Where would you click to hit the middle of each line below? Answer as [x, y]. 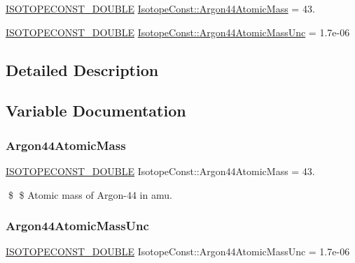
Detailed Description [82, 69]
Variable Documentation [96, 111]
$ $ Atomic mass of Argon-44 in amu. [90, 194]
